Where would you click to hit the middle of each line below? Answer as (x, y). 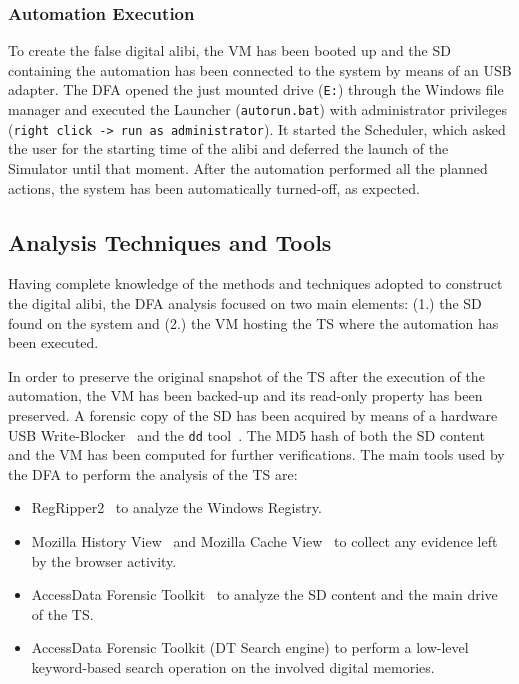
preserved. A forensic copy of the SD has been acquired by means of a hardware (253, 414)
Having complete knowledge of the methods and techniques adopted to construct (255, 283)
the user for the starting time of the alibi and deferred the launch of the (228, 148)
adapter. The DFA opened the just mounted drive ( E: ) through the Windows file (256, 89)
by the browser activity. (104, 560)
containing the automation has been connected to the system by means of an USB (260, 69)
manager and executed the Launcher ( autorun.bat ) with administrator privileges (257, 109)
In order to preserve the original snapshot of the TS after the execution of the (246, 375)
